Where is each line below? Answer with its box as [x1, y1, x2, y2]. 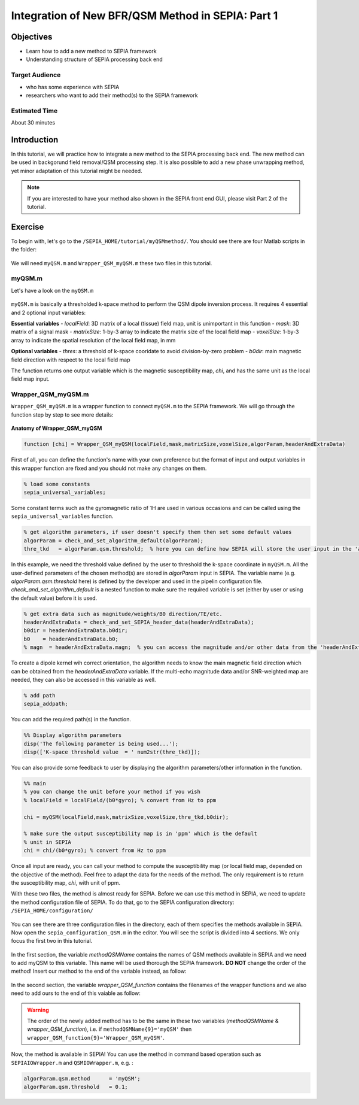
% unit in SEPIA [23, 839, 72, 845]
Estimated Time [11, 107, 58, 115]
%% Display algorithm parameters [23, 732, 122, 739]
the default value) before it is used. [11, 594, 98, 602]
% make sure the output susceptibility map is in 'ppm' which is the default [23, 830, 257, 837]
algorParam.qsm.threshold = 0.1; [23, 1083, 128, 1090]
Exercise [11, 221, 44, 232]
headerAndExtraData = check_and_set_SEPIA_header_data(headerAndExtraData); [23, 619, 254, 626]
